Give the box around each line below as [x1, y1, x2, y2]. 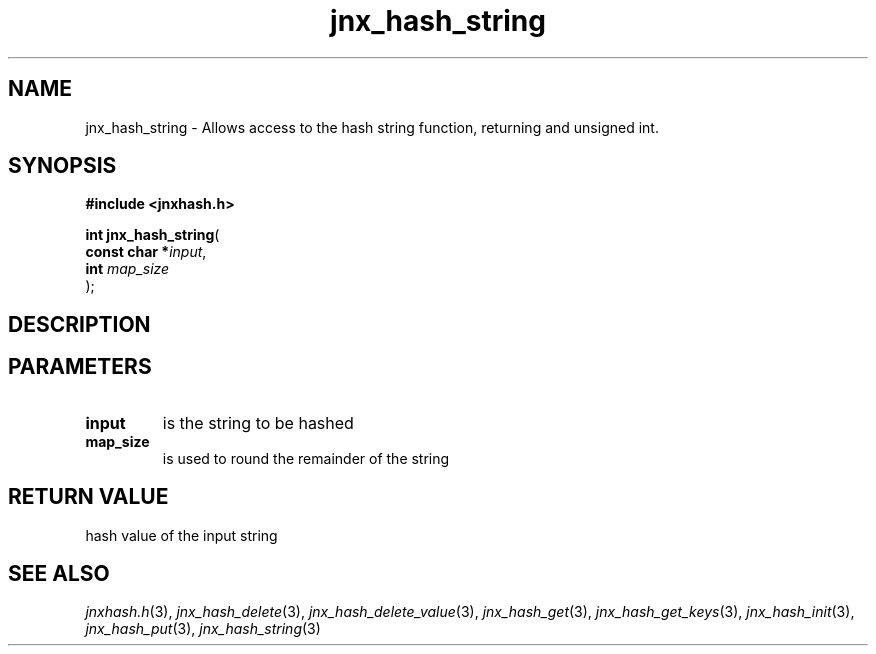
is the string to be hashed [162, 412, 354, 433]
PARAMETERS [8, 354, 152, 380]
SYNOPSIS [8, 153, 117, 179]
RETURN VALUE [8, 484, 169, 510]
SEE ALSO [8, 560, 110, 586]
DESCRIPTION [8, 311, 151, 337]
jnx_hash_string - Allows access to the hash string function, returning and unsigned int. [85, 118, 659, 136]
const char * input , [85, 243, 207, 261]
